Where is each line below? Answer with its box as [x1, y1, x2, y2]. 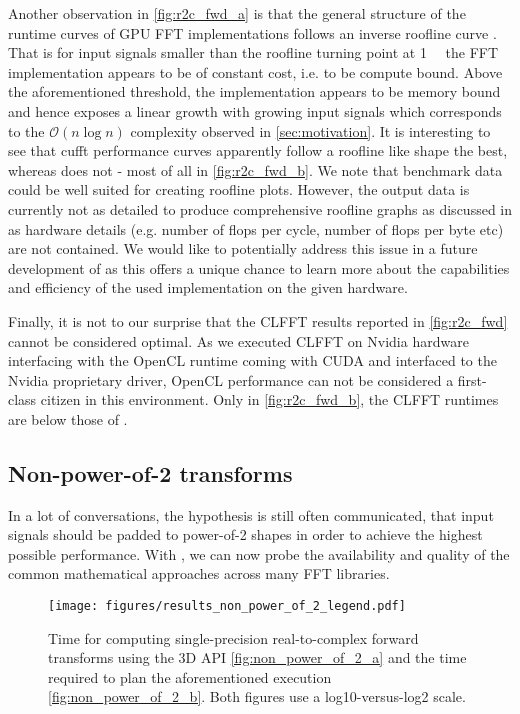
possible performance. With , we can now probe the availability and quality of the [8, 543, 510, 564]
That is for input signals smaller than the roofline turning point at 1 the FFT [8, 42, 499, 63]
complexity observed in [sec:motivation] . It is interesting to [130, 120, 491, 141]
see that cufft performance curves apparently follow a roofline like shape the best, [8, 140, 508, 161]
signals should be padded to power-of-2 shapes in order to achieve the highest [8, 524, 483, 545]
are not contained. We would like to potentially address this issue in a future [8, 238, 478, 259]
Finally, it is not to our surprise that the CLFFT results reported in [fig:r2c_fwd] [8, 310, 508, 331]
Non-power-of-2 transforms [8, 457, 293, 488]
